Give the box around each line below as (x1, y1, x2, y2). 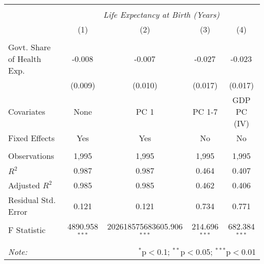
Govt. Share (8, 41, 51, 53)
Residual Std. (8, 194, 56, 206)
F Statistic (8, 224, 46, 236)
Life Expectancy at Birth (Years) (103, 9, 220, 20)
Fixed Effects (8, 132, 55, 144)
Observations (8, 150, 54, 161)
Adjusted (8, 179, 40, 191)
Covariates (8, 106, 46, 117)
